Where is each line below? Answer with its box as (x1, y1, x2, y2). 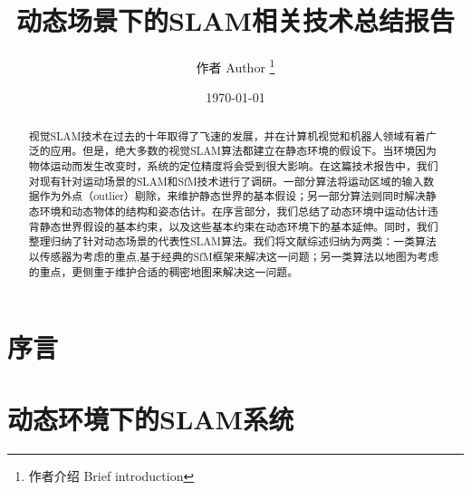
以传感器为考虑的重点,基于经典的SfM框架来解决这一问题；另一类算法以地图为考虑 (28, 249, 439, 264)
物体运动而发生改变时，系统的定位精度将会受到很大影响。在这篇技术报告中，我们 (28, 159, 438, 174)
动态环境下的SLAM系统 (7, 399, 294, 437)
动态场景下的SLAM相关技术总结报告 (15, 2, 456, 39)
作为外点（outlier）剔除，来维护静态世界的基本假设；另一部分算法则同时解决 (39, 188, 426, 204)
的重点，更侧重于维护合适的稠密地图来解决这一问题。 (28, 264, 299, 279)
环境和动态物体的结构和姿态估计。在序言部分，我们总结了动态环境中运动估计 (39, 204, 428, 219)
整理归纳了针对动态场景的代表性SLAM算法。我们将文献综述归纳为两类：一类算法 (28, 234, 437, 249)
